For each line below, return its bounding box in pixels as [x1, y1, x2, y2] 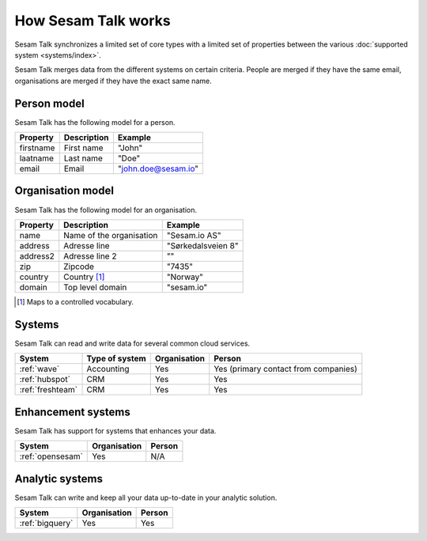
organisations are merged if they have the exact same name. [14, 76, 213, 85]
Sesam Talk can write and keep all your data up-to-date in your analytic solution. [14, 493, 278, 502]
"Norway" [166, 271, 204, 282]
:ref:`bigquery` [19, 518, 74, 529]
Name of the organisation [63, 229, 158, 240]
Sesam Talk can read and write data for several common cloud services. [14, 339, 251, 348]
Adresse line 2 [63, 250, 117, 261]
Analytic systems [14, 471, 103, 486]
